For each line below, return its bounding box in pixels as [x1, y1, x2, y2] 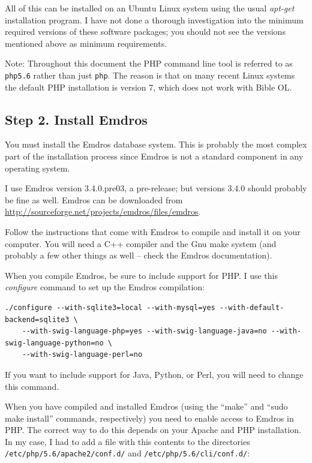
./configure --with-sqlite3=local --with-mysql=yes [5, 303, 215, 312]
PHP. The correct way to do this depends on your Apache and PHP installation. [5, 423, 301, 436]
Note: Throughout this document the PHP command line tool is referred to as [5, 57, 293, 70]
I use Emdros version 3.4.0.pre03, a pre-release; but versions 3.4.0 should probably [5, 182, 307, 194]
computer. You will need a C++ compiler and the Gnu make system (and [5, 237, 277, 249]
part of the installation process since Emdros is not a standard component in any [5, 150, 304, 163]
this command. [5, 380, 59, 392]
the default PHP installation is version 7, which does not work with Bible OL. [5, 80, 292, 93]
